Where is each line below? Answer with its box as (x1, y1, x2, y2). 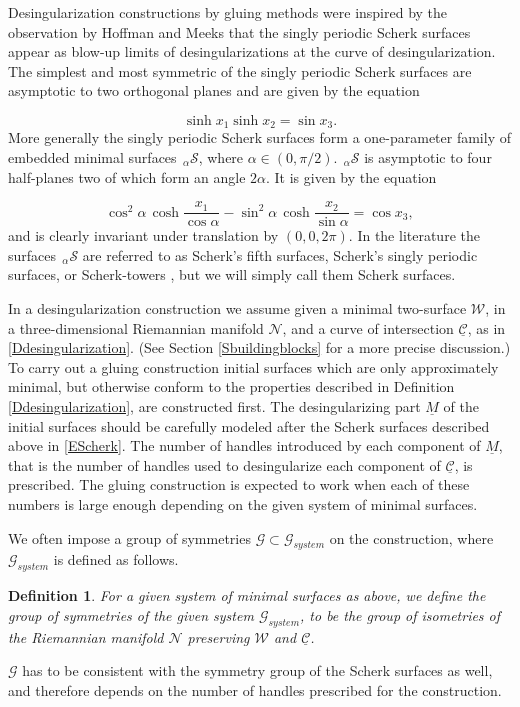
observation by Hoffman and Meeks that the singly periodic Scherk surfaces (8, 21, 471, 42)
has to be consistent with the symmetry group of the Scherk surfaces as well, (22, 660, 493, 681)
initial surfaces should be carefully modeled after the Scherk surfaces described (8, 415, 490, 436)
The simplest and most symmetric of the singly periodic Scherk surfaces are (8, 60, 472, 81)
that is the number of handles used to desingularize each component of (8, 454, 441, 475)
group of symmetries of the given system (8, 604, 254, 625)
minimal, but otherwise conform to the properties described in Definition (8, 376, 455, 397)
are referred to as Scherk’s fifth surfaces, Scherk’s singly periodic (82, 244, 478, 265)
